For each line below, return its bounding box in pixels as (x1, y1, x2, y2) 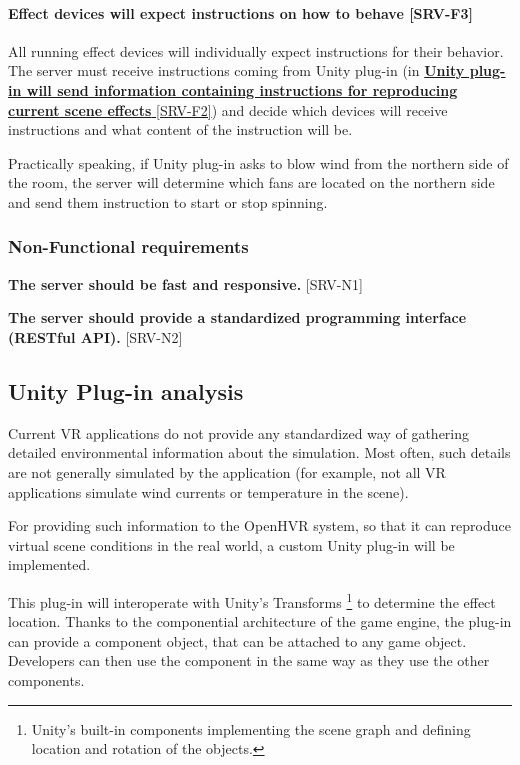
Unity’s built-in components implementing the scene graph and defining (31, 718, 471, 739)
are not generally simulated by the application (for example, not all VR (8, 461, 446, 482)
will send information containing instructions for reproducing (26, 79, 458, 100)
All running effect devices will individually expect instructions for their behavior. (8, 40, 504, 61)
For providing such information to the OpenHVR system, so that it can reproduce (8, 515, 511, 536)
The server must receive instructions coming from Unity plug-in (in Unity (8, 60, 465, 81)
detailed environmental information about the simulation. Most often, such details (8, 442, 511, 463)
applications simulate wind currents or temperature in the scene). (8, 481, 409, 502)
